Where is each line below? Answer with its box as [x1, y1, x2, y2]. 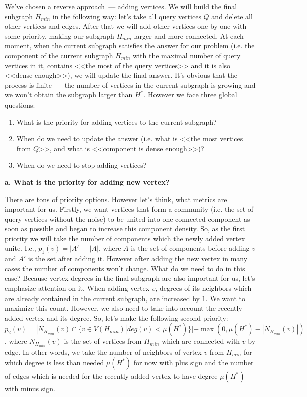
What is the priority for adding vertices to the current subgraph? [16, 116, 217, 127]
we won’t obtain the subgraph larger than [5, 89, 133, 100]
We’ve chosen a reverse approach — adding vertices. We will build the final [5, 1, 237, 11]
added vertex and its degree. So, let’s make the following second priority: [5, 312, 228, 323]
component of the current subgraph [5, 50, 113, 60]
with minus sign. [5, 383, 55, 394]
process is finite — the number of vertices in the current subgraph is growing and [5, 79, 256, 90]
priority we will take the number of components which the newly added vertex [5, 233, 245, 243]
